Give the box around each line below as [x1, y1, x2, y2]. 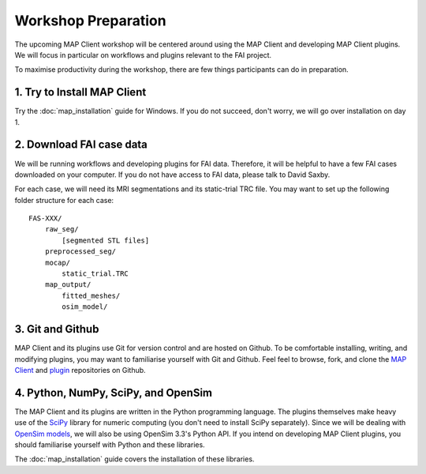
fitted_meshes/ [62, 291, 121, 300]
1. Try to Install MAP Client [14, 85, 147, 99]
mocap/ [44, 258, 71, 267]
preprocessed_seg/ [44, 247, 117, 256]
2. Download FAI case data [14, 138, 148, 152]
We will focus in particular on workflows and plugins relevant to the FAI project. [14, 50, 272, 59]
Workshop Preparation [14, 12, 166, 29]
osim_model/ [62, 303, 108, 311]
